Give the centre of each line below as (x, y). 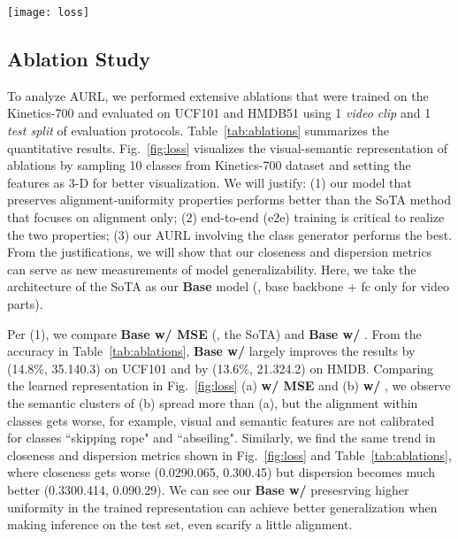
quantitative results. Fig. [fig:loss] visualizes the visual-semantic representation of (228, 147)
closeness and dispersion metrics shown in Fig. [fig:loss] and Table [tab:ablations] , (229, 454)
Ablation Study (79, 59)
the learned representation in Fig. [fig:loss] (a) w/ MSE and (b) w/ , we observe (229, 385)
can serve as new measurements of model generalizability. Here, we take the (212, 269)
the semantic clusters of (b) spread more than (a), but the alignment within (213, 402)
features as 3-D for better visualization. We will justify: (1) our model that (210, 182)
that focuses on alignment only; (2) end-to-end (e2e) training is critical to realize (226, 217)
